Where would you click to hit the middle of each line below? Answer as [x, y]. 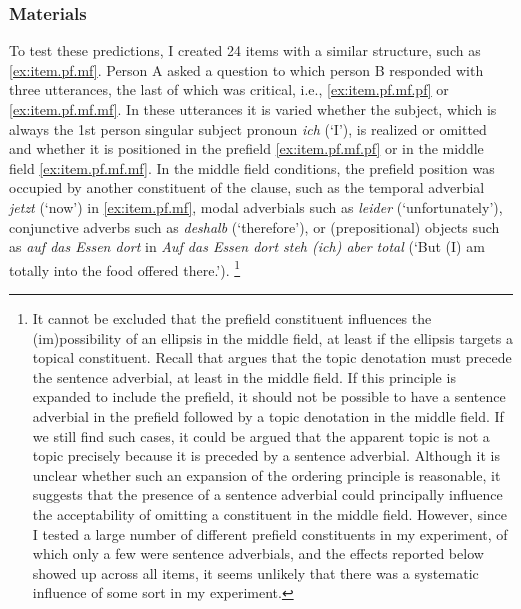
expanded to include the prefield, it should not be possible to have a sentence [269, 396]
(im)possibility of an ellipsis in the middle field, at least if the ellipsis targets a [272, 337]
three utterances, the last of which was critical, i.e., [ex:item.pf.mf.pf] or [229, 89]
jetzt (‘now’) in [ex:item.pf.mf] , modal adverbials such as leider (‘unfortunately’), [256, 206]
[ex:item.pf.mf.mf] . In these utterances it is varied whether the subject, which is [253, 109]
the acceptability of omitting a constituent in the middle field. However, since [270, 513]
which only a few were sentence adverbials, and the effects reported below [258, 553]
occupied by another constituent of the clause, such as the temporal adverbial [247, 187]
